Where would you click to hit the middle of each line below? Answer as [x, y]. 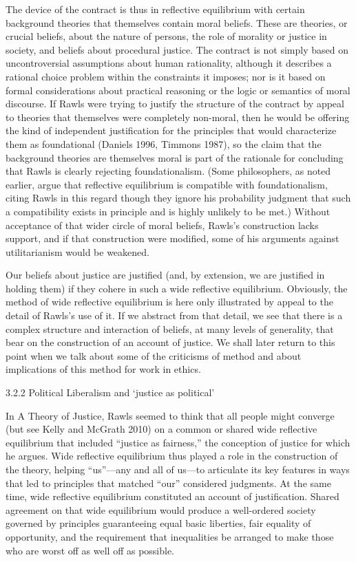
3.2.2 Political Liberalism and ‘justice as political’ [110, 392]
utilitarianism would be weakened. [77, 251]
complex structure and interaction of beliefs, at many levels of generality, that [170, 328]
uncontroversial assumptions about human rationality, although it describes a [169, 63]
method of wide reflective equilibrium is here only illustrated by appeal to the [169, 302]
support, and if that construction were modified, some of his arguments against [172, 238]
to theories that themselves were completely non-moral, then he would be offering [178, 117]
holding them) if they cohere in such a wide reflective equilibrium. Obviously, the [177, 288]
